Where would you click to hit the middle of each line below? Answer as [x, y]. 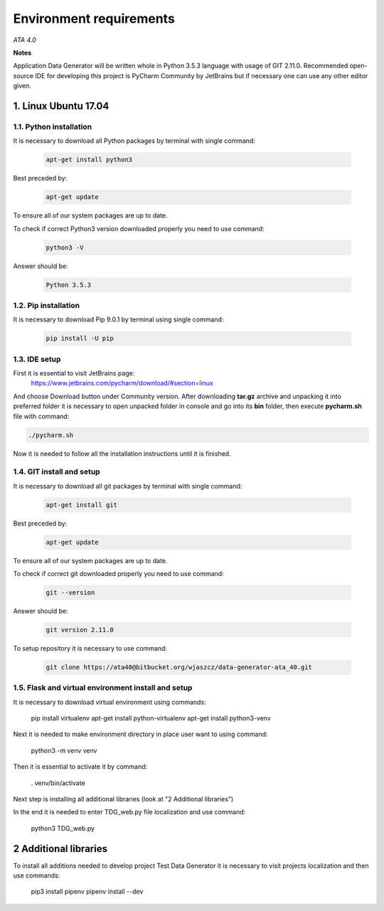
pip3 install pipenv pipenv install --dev [87, 892]
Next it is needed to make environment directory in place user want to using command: [140, 734]
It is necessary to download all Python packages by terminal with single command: [134, 141]
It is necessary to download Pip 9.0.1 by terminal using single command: [118, 319]
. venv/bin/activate [58, 783]
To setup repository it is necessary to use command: [90, 648]
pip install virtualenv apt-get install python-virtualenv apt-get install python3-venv [151, 718]
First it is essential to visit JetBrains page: [74, 373]
